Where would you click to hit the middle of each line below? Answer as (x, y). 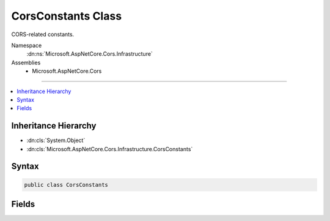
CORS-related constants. (43, 34)
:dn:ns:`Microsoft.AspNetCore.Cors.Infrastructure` (90, 54)
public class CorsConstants (66, 185)
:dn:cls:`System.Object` (56, 140)
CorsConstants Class (67, 16)
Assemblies (26, 62)
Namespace (27, 45)
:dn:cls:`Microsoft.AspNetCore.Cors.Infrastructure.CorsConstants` (110, 149)
